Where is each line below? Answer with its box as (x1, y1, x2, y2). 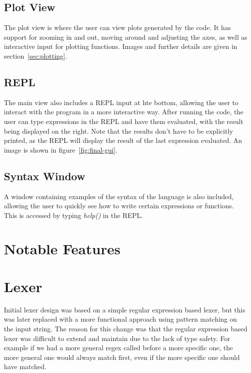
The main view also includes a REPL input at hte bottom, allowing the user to (4, 97, 238, 107)
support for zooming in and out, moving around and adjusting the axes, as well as (4, 31, 247, 42)
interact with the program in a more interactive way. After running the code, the (4, 107, 244, 117)
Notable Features (4, 238, 120, 258)
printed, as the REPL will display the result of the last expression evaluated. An (4, 135, 242, 145)
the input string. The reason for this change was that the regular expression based (4, 324, 248, 334)
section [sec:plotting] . (4, 50, 67, 61)
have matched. (4, 361, 46, 372)
